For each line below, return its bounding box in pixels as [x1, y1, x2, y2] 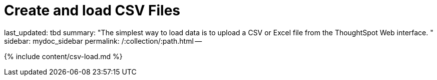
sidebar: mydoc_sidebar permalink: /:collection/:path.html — [4, 36, 202, 45]
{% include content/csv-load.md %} [4, 52, 123, 61]
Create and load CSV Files [4, 2, 181, 19]
